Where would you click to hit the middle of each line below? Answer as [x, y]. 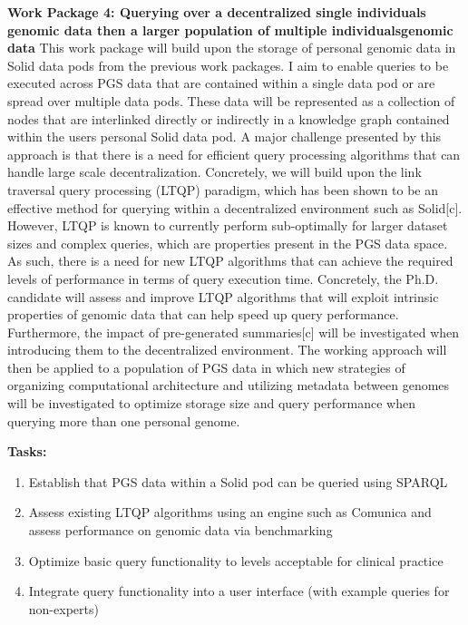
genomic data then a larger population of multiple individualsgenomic [230, 29]
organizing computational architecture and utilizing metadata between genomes [229, 385]
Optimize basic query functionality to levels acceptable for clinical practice [236, 560]
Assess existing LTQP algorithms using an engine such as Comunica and [230, 512]
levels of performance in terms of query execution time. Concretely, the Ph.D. [223, 278]
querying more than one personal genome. [124, 420]
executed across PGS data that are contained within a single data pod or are [221, 83]
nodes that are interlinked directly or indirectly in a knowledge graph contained [229, 118]
